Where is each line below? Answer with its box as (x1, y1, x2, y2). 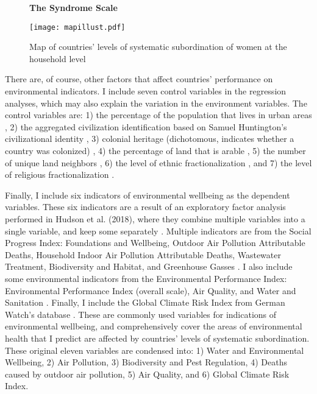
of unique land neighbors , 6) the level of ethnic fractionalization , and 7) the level (5, 156, 312, 169)
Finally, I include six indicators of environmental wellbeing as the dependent (5, 188, 290, 201)
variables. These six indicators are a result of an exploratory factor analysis (5, 200, 286, 213)
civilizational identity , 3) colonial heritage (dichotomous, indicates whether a (5, 132, 294, 145)
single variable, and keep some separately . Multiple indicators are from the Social (5, 224, 312, 237)
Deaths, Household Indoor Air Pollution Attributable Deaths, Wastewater (5, 248, 281, 261)
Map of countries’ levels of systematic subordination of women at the (29, 40, 287, 53)
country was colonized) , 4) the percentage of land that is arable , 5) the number (5, 144, 306, 157)
